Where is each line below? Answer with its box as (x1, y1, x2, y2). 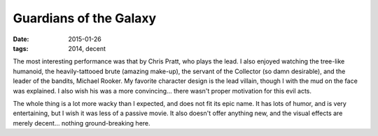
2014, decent (68, 44, 106, 52)
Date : (13, 35, 29, 43)
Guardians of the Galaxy (13, 10, 157, 26)
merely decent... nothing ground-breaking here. (13, 119, 150, 127)
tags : (13, 44, 29, 52)
